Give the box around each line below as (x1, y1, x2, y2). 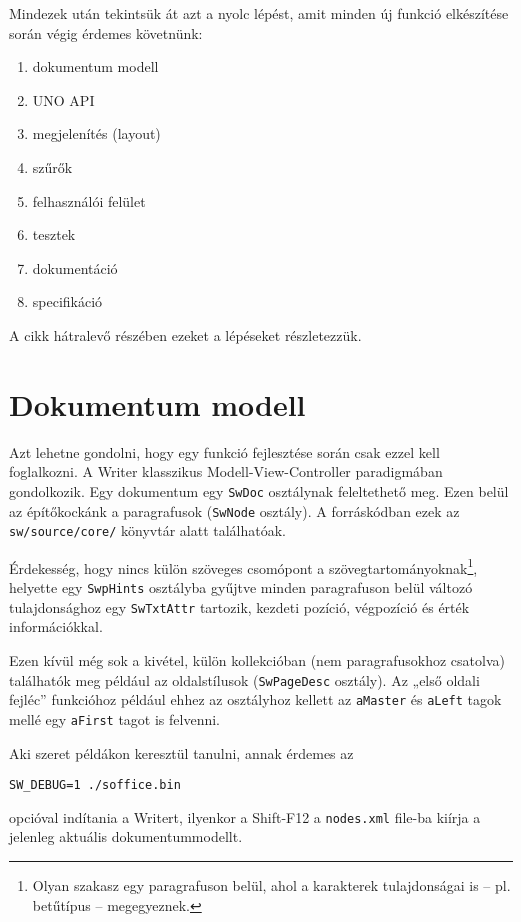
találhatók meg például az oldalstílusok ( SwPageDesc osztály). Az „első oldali (9, 669, 480, 690)
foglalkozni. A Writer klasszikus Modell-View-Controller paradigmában (9, 461, 443, 482)
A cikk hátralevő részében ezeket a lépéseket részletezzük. (9, 324, 362, 345)
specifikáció (32, 291, 103, 312)
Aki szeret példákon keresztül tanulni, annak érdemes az (9, 742, 354, 763)
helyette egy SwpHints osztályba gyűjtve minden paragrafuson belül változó (9, 577, 473, 598)
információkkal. (9, 616, 103, 637)
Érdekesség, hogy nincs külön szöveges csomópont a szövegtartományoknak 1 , (9, 554, 478, 578)
